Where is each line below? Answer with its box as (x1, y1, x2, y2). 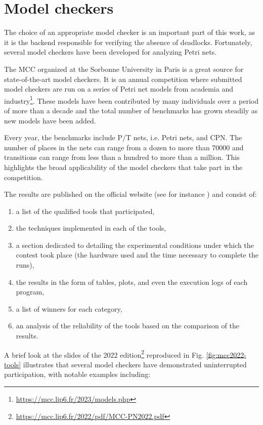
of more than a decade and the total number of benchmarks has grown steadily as (4, 105, 258, 115)
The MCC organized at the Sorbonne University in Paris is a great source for (4, 63, 244, 74)
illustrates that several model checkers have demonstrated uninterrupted (23, 359, 247, 369)
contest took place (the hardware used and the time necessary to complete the (16, 249, 258, 260)
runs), (16, 260, 34, 270)
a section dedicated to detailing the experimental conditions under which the (16, 239, 254, 250)
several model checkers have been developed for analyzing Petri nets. (4, 47, 217, 57)
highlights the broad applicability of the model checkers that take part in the (4, 161, 243, 172)
